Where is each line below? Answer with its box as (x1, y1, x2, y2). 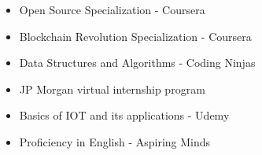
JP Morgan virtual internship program (19, 80, 205, 97)
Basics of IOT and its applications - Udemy (19, 107, 230, 124)
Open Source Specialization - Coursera (19, 2, 205, 17)
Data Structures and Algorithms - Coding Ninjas (19, 54, 256, 71)
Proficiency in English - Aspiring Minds (19, 133, 211, 149)
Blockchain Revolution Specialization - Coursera (19, 28, 252, 44)
